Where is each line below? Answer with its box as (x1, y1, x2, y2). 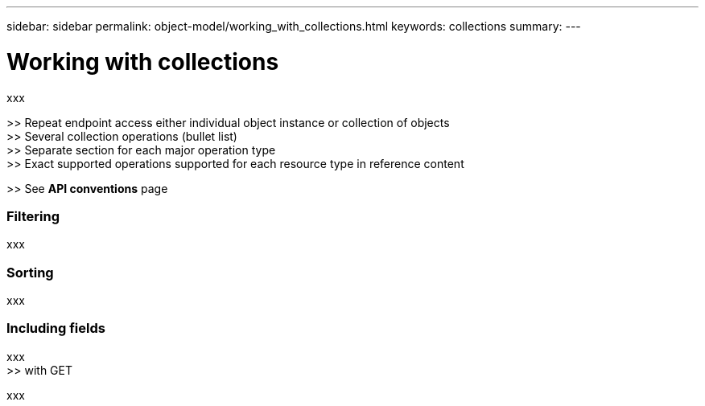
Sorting (6, 264, 54, 281)
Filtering (6, 207, 60, 224)
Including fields (6, 320, 105, 337)
